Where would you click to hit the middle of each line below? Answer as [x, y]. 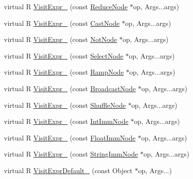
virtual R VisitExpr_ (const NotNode [61, 39]
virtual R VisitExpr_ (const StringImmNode [71, 154]
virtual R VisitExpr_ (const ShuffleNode [65, 105]
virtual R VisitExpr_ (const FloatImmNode [70, 137]
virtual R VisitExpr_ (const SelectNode [64, 55]
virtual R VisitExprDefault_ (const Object [68, 170]
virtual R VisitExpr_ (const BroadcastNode [70, 88]
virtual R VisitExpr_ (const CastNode [62, 23]
